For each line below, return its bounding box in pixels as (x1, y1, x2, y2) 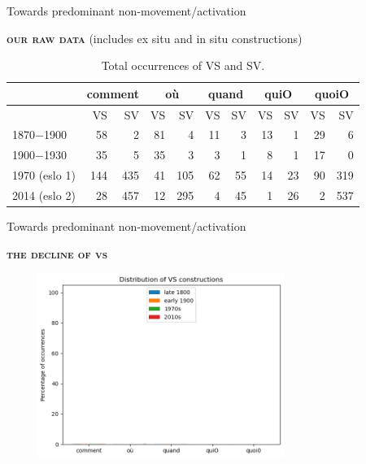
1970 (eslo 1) (12, 167, 76, 184)
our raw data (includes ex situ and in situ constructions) (7, 29, 303, 46)
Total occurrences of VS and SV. (101, 57, 265, 74)
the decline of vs (7, 245, 108, 262)
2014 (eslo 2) (12, 187, 76, 203)
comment (86, 85, 140, 102)
